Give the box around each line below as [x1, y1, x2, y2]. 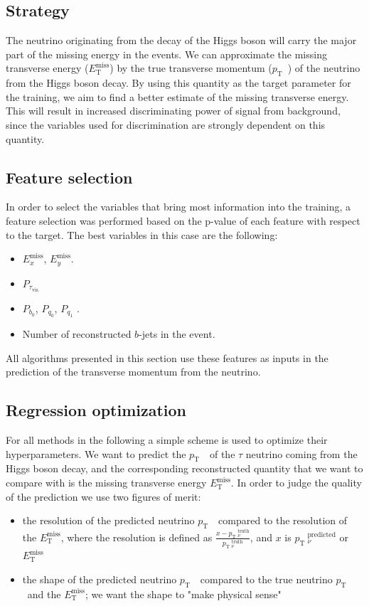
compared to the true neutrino [200, 571, 333, 586]
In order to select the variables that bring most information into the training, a [6, 199, 351, 214]
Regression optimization [6, 399, 187, 421]
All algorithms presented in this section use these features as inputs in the [6, 350, 328, 365]
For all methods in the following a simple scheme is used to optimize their [6, 432, 328, 447]
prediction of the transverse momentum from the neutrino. [6, 364, 261, 379]
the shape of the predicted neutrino [22, 571, 177, 586]
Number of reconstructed [22, 326, 132, 341]
